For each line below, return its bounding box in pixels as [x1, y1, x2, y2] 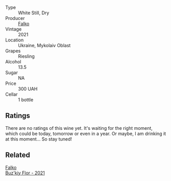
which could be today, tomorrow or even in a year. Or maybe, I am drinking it [5, 130, 166, 137]
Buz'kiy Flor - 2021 [5, 170, 45, 176]
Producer [5, 15, 25, 21]
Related [5, 151, 31, 160]
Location [5, 37, 24, 43]
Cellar [5, 92, 18, 97]
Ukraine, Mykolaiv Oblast [18, 42, 71, 48]
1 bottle [18, 97, 34, 103]
